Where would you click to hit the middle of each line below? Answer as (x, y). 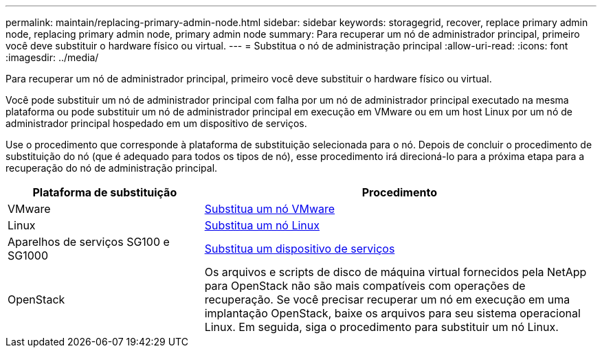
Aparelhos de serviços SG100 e (89, 242)
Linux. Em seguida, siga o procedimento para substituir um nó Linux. (381, 327)
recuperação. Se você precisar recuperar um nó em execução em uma (387, 299)
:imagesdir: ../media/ (52, 57)
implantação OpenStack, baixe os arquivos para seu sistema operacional (392, 313)
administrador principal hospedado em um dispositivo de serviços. (156, 123)
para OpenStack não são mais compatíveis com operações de (365, 286)
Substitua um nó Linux (262, 225)
